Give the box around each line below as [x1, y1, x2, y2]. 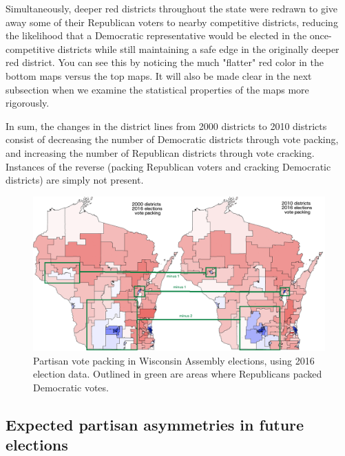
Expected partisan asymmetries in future [6, 413, 304, 435]
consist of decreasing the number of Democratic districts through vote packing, [6, 132, 339, 146]
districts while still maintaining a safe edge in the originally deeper [57, 41, 339, 56]
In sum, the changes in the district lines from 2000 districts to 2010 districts [6, 118, 327, 133]
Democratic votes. [33, 380, 109, 394]
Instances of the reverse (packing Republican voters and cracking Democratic [6, 159, 331, 173]
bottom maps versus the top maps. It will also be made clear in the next [6, 68, 312, 83]
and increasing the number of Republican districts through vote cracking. [6, 145, 315, 160]
